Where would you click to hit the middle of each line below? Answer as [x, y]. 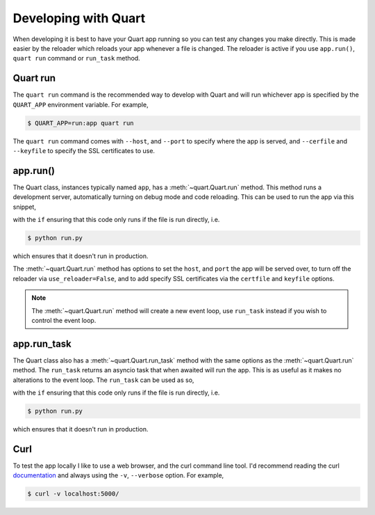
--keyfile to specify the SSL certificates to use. [84, 150]
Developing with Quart [79, 18]
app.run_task [42, 343]
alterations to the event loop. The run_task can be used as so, [103, 380]
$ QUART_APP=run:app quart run [81, 123]
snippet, [24, 207]
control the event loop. [64, 320]
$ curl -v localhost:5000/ [73, 494]
